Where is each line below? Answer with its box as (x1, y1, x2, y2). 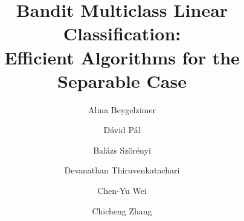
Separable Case (57, 68, 187, 93)
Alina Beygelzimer (88, 103, 156, 116)
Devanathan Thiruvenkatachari (64, 164, 180, 176)
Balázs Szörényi (93, 143, 151, 156)
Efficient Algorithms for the (4, 45, 240, 69)
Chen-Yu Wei (97, 184, 147, 197)
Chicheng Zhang (92, 204, 152, 217)
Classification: (63, 21, 181, 46)
